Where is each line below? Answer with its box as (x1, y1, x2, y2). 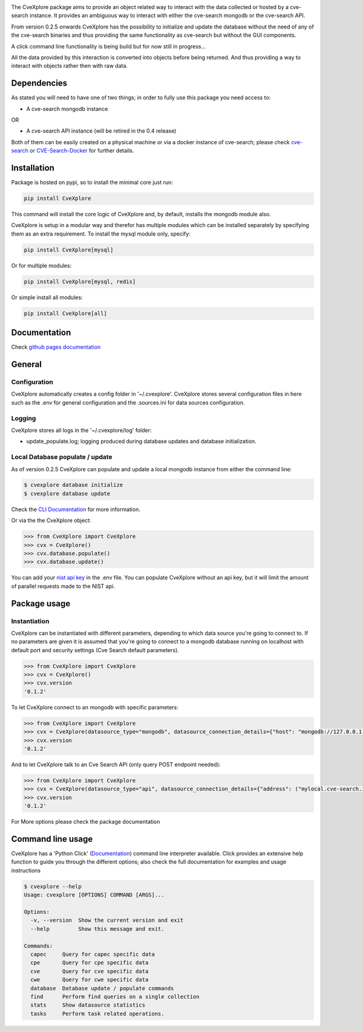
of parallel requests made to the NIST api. (11, 582, 115, 590)
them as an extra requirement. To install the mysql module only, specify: (11, 230, 191, 237)
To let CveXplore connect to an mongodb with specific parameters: (11, 703, 178, 711)
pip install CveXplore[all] (24, 309, 107, 317)
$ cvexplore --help (24, 883, 82, 890)
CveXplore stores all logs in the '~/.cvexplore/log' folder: (11, 426, 152, 434)
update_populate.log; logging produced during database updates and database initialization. (26, 438, 257, 445)
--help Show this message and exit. (30, 925, 165, 932)
